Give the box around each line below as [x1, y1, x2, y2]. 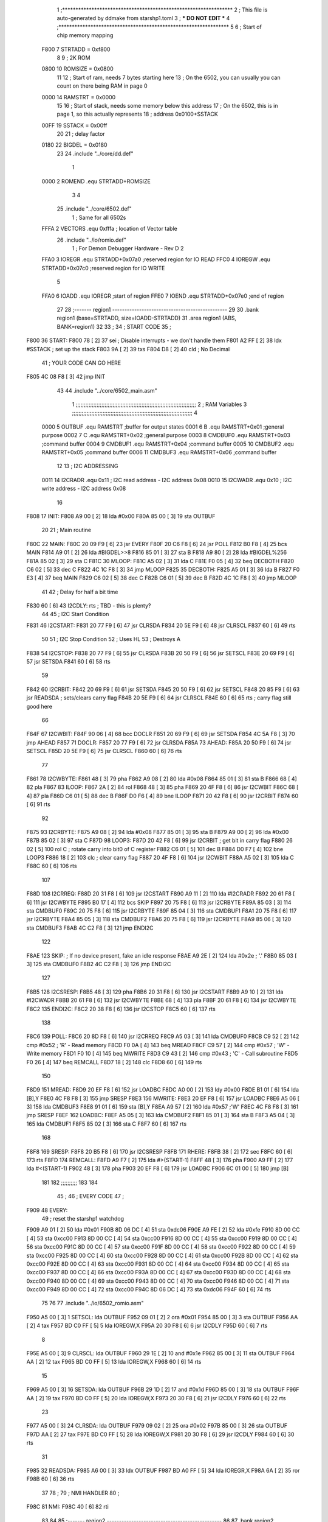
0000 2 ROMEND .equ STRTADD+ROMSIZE [41, 177, 151, 185]
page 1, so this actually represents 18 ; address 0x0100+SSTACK [56, 110, 218, 118]
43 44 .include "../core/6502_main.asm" [56, 387, 157, 394]
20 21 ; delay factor [56, 130, 106, 138]
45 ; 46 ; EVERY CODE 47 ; [56, 1193, 125, 1200]
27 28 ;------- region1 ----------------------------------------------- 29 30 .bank [56, 306, 259, 313]
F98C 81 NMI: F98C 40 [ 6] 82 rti [26, 1503, 109, 1510]
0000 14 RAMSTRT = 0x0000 [41, 93, 116, 100]
